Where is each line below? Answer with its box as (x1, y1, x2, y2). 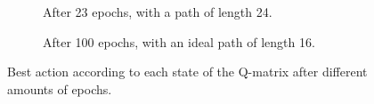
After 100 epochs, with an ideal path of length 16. (43, 32, 315, 51)
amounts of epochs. (7, 79, 112, 98)
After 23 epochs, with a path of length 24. (43, 3, 272, 20)
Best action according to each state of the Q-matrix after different (7, 62, 368, 81)
